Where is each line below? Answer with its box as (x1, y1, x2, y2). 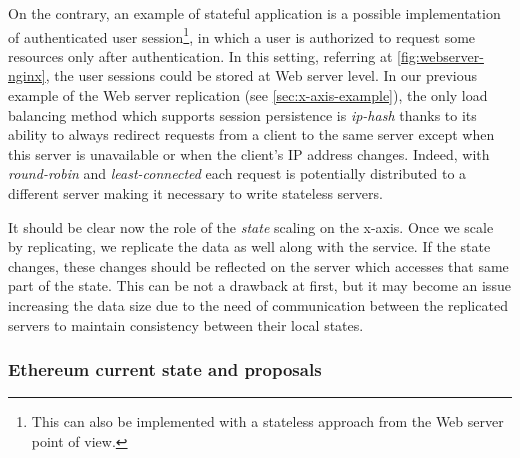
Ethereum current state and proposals (8, 357, 322, 382)
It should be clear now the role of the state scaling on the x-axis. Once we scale (8, 216, 494, 237)
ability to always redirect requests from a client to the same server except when (8, 124, 495, 145)
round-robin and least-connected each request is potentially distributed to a (8, 163, 467, 184)
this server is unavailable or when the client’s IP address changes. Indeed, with (8, 143, 490, 164)
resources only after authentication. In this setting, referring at (8, 45, 393, 66)
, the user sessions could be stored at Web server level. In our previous (45, 65, 478, 86)
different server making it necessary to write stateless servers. (8, 183, 383, 203)
